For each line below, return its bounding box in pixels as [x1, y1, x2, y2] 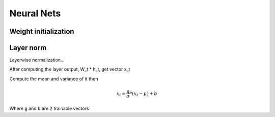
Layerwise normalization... [9, 57, 65, 63]
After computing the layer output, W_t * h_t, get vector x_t [9, 66, 130, 73]
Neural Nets [9, 8, 61, 19]
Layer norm [9, 43, 47, 52]
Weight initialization [9, 27, 74, 36]
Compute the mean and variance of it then [9, 76, 98, 82]
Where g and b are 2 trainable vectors [9, 105, 89, 111]
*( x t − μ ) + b [129, 90, 157, 98]
